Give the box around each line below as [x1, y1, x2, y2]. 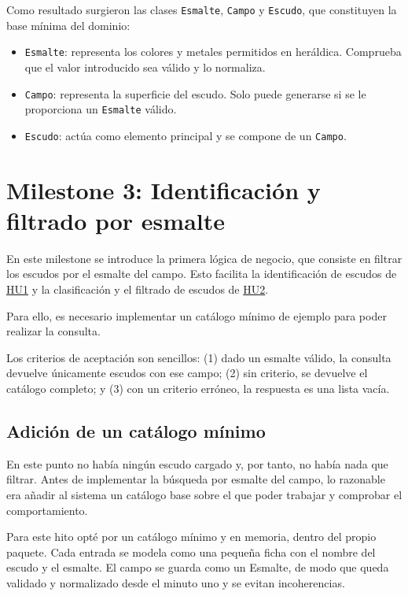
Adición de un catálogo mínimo [6, 418, 266, 442]
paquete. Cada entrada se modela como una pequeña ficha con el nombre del [6, 543, 376, 560]
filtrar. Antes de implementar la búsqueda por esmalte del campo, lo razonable [6, 471, 385, 487]
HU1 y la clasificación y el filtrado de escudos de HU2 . [6, 280, 269, 297]
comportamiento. [6, 502, 88, 518]
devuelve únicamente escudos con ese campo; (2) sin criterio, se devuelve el [6, 365, 368, 381]
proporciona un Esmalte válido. [24, 101, 177, 117]
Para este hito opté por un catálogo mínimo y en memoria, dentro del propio [6, 528, 377, 545]
